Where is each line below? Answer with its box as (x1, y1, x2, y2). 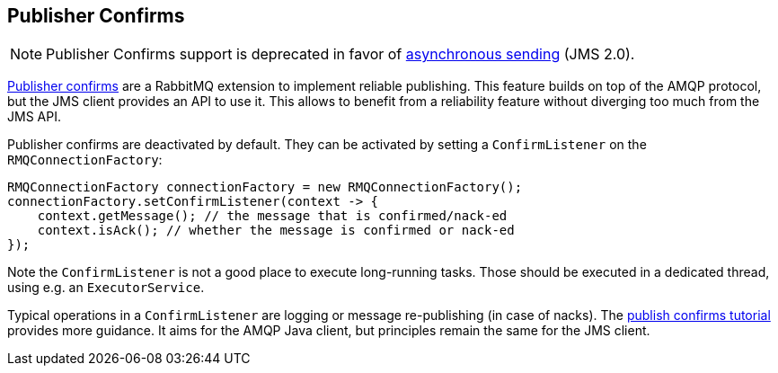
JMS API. (7, 109, 61, 125)
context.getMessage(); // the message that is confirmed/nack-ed (37, 209, 508, 224)
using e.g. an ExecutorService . (7, 280, 205, 296)
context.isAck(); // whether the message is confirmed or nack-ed (37, 223, 515, 238)
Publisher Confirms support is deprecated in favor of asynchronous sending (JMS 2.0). (46, 45, 635, 64)
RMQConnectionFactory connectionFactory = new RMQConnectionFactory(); (7, 180, 523, 195)
